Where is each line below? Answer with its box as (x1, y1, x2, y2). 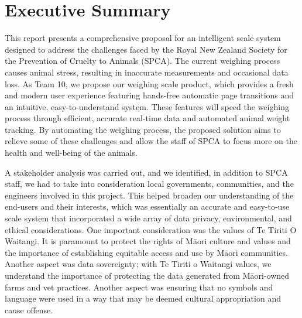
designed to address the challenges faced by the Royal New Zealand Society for (5, 43, 287, 55)
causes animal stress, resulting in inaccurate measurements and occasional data (5, 66, 289, 78)
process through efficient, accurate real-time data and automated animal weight (5, 112, 290, 124)
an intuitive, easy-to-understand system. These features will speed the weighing (5, 100, 289, 112)
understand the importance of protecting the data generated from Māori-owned (5, 269, 290, 281)
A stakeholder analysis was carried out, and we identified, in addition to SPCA (5, 166, 288, 178)
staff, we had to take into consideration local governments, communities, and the (5, 177, 294, 190)
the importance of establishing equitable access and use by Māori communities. (5, 246, 288, 258)
